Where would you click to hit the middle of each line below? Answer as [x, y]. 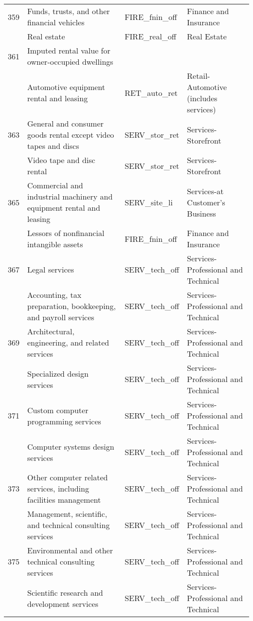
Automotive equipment [66, 87]
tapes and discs [53, 146]
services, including [58, 488]
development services [63, 603]
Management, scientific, [67, 514]
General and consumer [65, 123]
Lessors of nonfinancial [66, 233]
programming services [64, 421]
